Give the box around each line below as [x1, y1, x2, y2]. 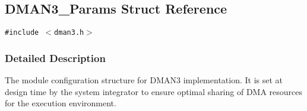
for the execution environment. [5, 97, 116, 109]
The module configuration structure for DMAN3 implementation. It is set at [5, 74, 283, 86]
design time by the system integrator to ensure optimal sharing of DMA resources [5, 85, 303, 97]
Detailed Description [5, 50, 106, 65]
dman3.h [54, 28, 84, 37]
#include [5, 28, 39, 37]
